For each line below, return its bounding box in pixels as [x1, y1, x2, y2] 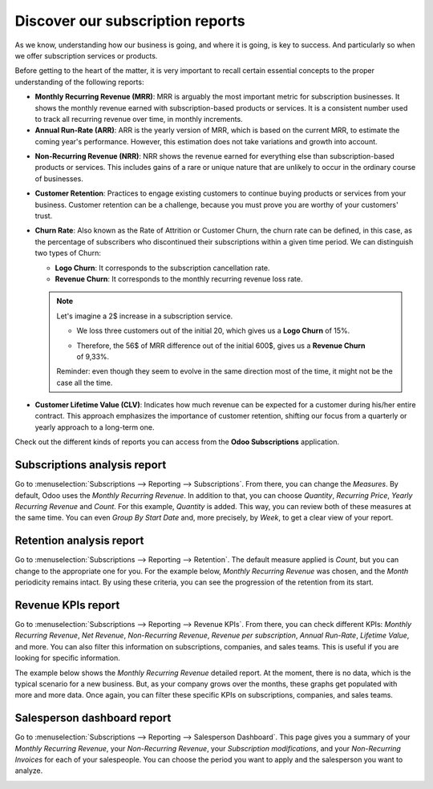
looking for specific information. [14, 653, 120, 663]
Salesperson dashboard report [14, 711, 172, 725]
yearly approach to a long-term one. [34, 422, 155, 432]
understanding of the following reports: [14, 77, 144, 87]
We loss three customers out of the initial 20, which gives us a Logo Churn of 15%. [76, 326, 350, 336]
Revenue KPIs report [14, 598, 120, 612]
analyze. [14, 766, 43, 775]
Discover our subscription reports [14, 12, 245, 30]
